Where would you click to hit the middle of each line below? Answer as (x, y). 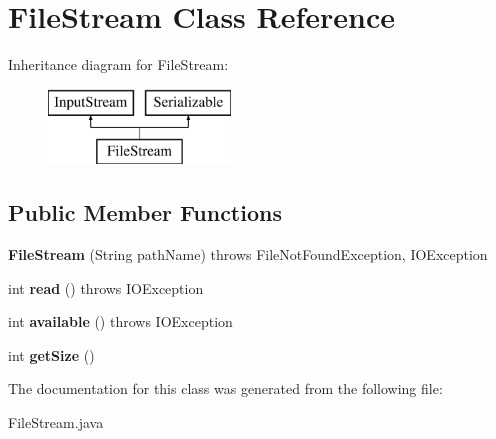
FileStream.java (56, 422)
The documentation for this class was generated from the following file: (225, 388)
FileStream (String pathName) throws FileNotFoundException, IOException (248, 254)
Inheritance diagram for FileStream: (118, 64)
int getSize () (51, 354)
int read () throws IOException (106, 287)
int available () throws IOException (120, 321)
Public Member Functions (145, 212)
